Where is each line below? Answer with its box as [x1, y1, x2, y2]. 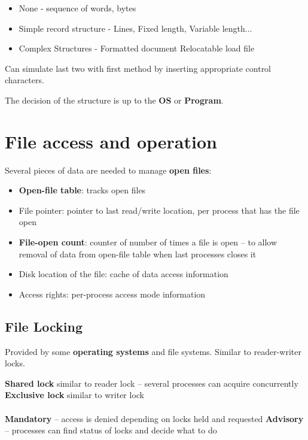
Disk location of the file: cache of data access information [19, 268, 228, 280]
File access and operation [5, 129, 217, 153]
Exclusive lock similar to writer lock [5, 389, 145, 401]
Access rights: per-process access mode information [19, 287, 206, 300]
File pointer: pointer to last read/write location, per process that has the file [19, 204, 300, 216]
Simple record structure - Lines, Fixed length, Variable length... [19, 22, 252, 34]
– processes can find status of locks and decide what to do [5, 424, 217, 436]
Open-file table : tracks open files [19, 184, 146, 196]
